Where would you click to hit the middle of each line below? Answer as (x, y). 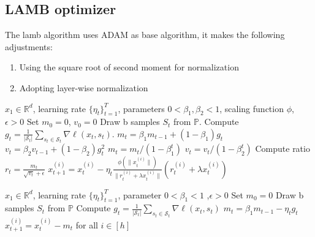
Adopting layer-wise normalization (84, 87)
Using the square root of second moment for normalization (129, 67)
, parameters (141, 108)
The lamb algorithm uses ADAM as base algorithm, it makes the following (145, 35)
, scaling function (252, 108)
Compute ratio (283, 149)
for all (87, 224)
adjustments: (29, 46)
